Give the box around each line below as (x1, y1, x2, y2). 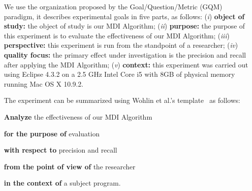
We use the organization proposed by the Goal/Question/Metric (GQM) (4, 1, 222, 11)
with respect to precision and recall (4, 145, 117, 155)
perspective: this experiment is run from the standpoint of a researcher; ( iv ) (4, 40, 238, 50)
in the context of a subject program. (4, 178, 121, 188)
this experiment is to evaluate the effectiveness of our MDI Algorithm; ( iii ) (4, 30, 230, 40)
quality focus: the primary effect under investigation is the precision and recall (4, 49, 246, 60)
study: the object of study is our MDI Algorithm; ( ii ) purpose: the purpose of (4, 21, 245, 31)
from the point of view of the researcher (4, 161, 135, 171)
